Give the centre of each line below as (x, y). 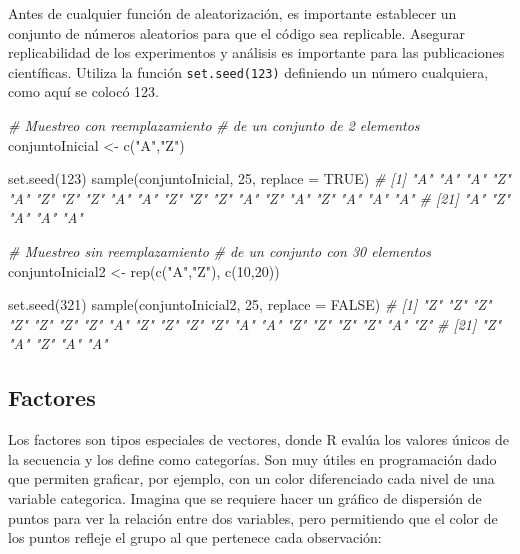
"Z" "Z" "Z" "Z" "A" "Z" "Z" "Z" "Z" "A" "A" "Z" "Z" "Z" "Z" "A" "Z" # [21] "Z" (255, 323)
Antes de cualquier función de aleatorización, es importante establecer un (232, 13)
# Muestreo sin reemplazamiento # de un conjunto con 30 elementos (220, 251)
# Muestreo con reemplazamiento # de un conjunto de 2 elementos (214, 125)
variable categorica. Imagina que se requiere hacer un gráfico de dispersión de (245, 497)
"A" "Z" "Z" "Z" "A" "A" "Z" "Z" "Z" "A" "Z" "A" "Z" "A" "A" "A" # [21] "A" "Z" (259, 197)
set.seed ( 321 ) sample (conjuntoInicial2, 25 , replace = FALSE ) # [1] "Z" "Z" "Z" (250, 304)
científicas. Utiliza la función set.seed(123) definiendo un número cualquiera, (248, 71)
